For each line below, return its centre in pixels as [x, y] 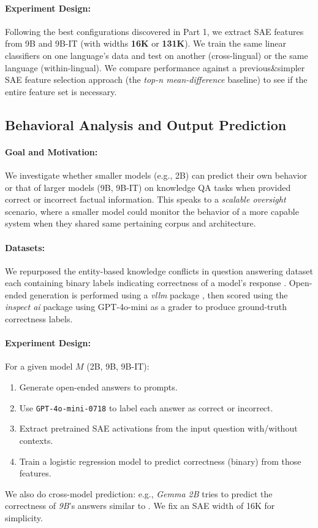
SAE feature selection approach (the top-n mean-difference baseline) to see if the [156, 80]
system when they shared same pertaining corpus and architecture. [131, 223]
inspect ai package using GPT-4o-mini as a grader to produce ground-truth [146, 307]
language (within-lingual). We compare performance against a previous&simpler [155, 67]
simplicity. [24, 517]
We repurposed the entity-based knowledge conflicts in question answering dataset [159, 270]
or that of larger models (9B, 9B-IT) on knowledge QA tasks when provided [148, 187]
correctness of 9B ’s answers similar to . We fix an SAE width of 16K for [140, 506]
